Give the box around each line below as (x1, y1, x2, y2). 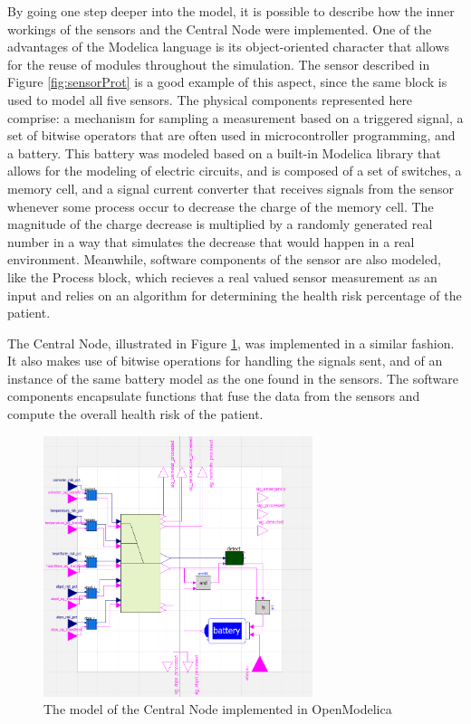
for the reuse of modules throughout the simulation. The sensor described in (7, 54, 430, 73)
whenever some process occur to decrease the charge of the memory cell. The (7, 196, 434, 215)
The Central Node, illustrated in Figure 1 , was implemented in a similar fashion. (7, 333, 455, 352)
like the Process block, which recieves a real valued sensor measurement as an (7, 267, 437, 286)
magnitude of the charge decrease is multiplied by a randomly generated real (7, 214, 433, 233)
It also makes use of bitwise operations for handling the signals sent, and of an (7, 351, 443, 370)
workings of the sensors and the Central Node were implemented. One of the (7, 19, 432, 38)
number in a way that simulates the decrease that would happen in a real (7, 232, 415, 251)
